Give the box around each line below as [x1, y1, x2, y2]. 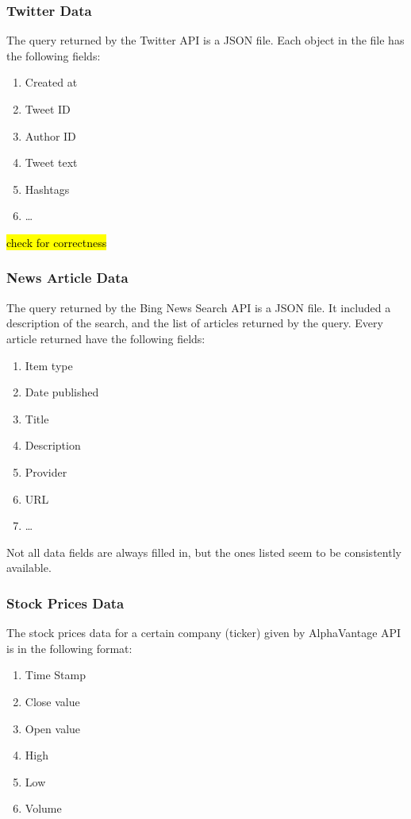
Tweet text [25, 154, 78, 171]
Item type [25, 357, 73, 373]
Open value [25, 720, 81, 736]
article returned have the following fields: [6, 330, 205, 346]
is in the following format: [6, 639, 133, 656]
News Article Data [6, 268, 129, 288]
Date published [25, 384, 99, 400]
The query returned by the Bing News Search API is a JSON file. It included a [6, 299, 391, 315]
